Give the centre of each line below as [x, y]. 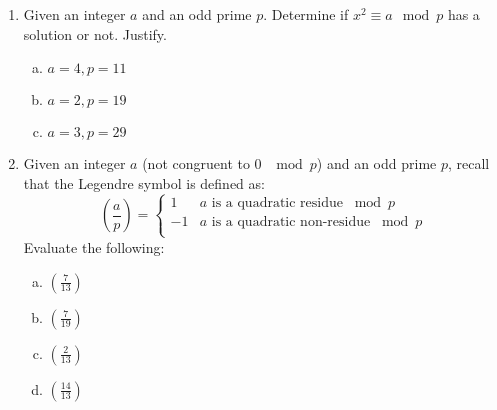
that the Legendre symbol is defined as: [144, 182]
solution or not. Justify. [95, 33]
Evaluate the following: [94, 246]
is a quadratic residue [277, 202]
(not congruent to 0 [202, 163]
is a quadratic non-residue [291, 221]
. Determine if [306, 14]
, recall [469, 163]
